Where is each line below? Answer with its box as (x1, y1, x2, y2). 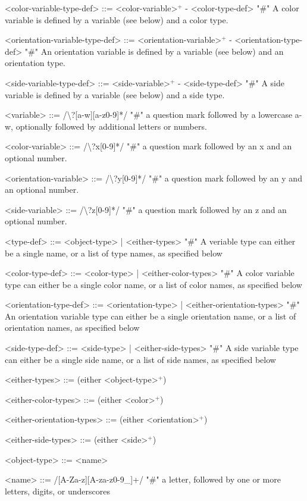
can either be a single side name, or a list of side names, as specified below (5, 353, 276, 365)
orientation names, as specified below (5, 321, 140, 334)
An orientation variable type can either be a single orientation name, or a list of (5, 309, 296, 322)
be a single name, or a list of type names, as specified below (5, 246, 223, 259)
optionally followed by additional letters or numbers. (15, 120, 207, 132)
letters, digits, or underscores (5, 484, 111, 497)
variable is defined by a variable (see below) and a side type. (5, 88, 225, 101)
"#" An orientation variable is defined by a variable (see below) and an (24, 45, 284, 57)
